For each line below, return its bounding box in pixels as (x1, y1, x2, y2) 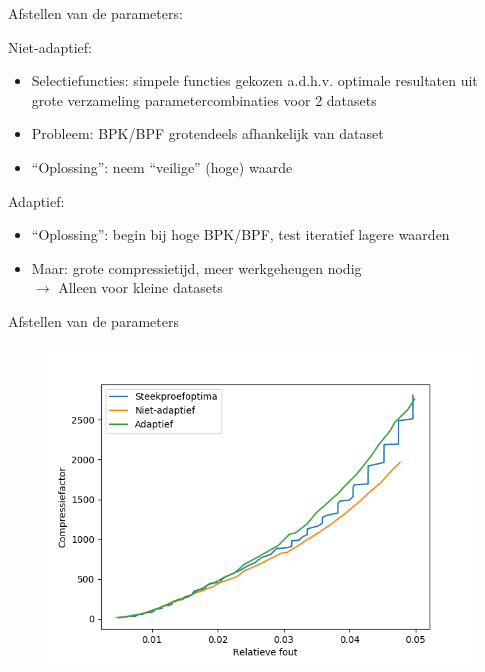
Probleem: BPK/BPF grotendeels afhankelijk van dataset (31, 123, 384, 144)
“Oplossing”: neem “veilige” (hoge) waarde (31, 156, 293, 177)
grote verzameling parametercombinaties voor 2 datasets (31, 89, 377, 110)
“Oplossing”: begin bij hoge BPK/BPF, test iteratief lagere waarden (31, 224, 450, 245)
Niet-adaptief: (8, 36, 93, 57)
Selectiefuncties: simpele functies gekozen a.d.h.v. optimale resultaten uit (31, 70, 478, 91)
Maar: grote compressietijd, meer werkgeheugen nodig (31, 257, 362, 278)
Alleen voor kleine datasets (58, 277, 223, 298)
